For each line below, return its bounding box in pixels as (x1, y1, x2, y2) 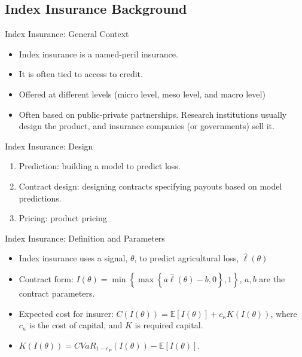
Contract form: (19, 272, 74, 285)
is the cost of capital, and (29, 319, 123, 331)
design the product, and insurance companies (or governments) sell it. (19, 120, 274, 132)
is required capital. (135, 319, 203, 331)
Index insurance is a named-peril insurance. (19, 47, 178, 60)
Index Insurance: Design (5, 139, 93, 152)
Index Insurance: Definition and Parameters (5, 231, 165, 244)
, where (270, 307, 297, 319)
